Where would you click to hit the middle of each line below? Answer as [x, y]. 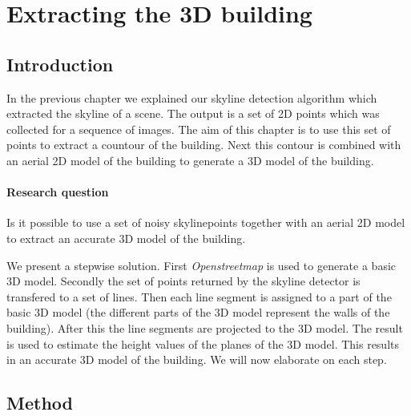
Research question [58, 192]
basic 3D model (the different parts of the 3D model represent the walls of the [198, 312]
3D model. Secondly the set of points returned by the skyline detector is [183, 281]
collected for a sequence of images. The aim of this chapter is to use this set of [199, 129]
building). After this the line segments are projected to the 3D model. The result [205, 327]
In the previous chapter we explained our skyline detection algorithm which [192, 97]
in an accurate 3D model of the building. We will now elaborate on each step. [197, 359]
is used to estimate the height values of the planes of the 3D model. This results [203, 343]
